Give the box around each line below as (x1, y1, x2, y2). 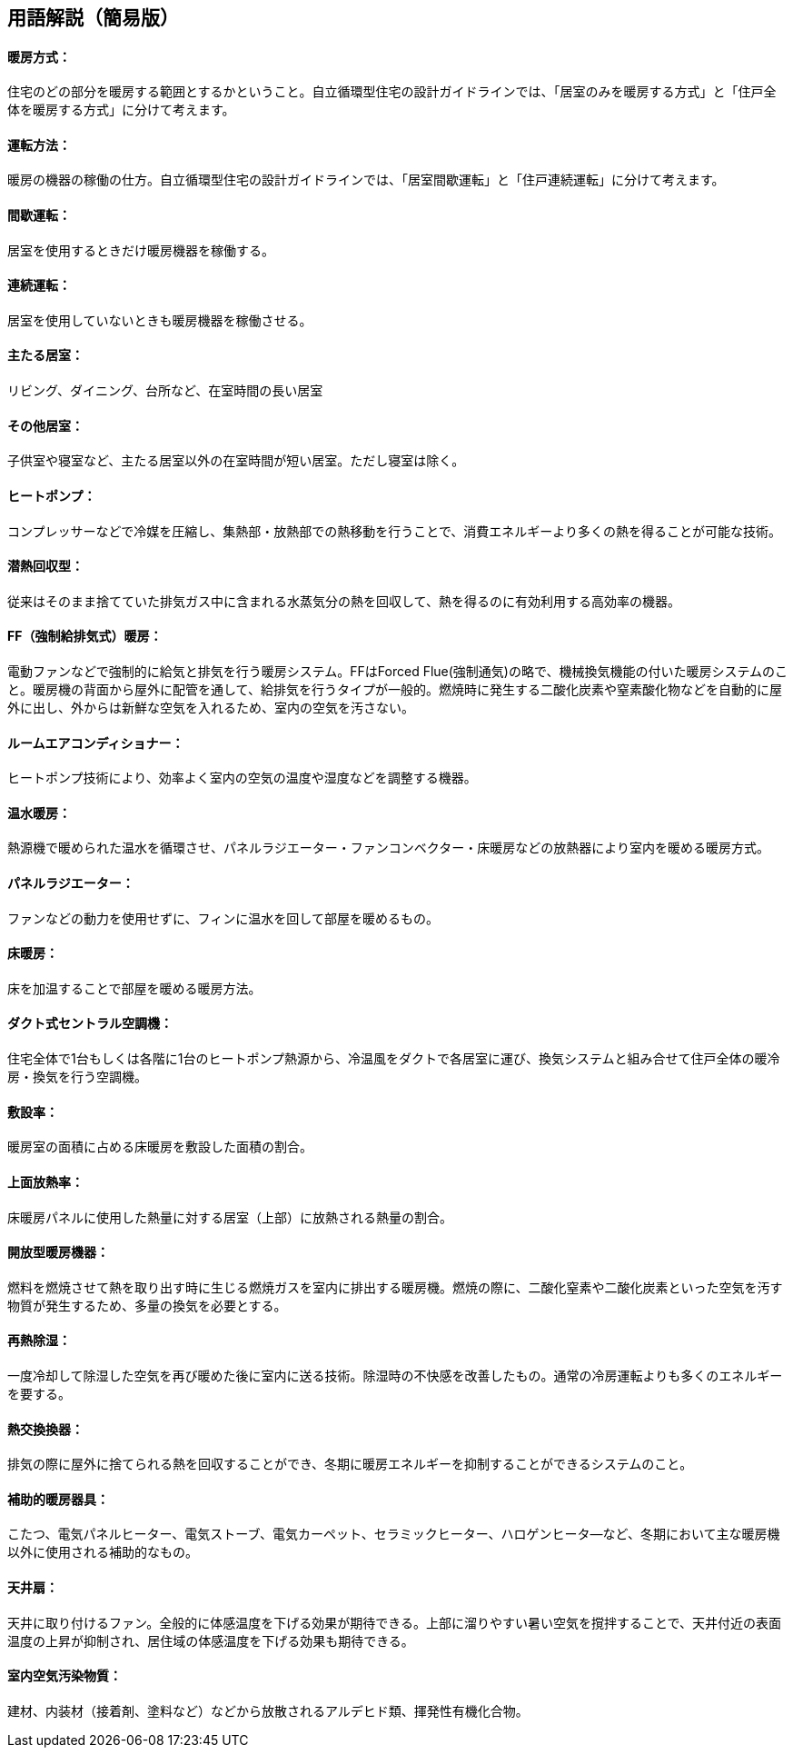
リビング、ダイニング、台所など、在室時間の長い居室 (7, 383, 323, 399)
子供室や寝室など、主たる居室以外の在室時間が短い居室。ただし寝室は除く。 (7, 453, 465, 469)
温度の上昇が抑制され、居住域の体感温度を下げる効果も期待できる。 (7, 1632, 414, 1649)
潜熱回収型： (7, 558, 84, 574)
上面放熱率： (7, 1173, 84, 1190)
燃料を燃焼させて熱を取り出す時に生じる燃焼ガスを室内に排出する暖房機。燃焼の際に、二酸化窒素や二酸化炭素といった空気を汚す (7, 1279, 783, 1295)
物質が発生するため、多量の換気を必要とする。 (7, 1297, 287, 1313)
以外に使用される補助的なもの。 (7, 1544, 198, 1561)
